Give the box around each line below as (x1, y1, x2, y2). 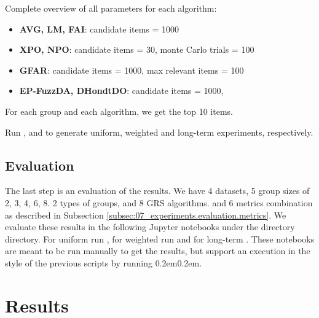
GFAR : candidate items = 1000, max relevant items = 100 (19, 63, 244, 76)
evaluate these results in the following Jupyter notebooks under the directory (5, 220, 295, 233)
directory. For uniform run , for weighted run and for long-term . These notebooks (5, 232, 315, 245)
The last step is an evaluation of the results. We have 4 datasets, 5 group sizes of (5, 184, 310, 197)
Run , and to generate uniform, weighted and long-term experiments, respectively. (5, 125, 313, 138)
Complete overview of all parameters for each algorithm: (5, 2, 217, 14)
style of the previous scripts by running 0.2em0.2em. (5, 256, 202, 269)
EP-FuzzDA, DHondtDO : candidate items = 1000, (19, 84, 224, 97)
